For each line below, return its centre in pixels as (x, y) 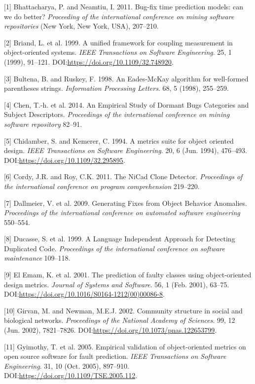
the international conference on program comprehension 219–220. (102, 186)
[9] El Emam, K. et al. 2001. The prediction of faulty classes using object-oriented (128, 275)
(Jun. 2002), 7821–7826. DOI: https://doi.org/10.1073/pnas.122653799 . (110, 330)
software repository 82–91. (43, 124)
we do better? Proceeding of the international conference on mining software (119, 16)
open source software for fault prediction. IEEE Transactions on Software (115, 356)
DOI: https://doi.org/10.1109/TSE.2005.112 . (71, 375)
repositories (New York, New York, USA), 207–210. (81, 26)
